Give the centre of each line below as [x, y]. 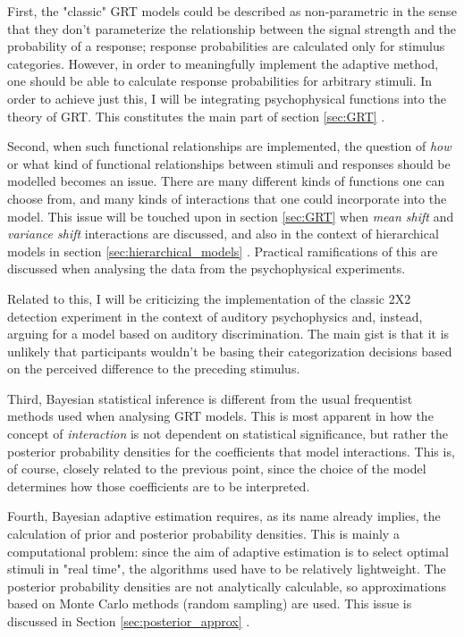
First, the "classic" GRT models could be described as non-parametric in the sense [232, 11]
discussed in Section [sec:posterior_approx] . [129, 621]
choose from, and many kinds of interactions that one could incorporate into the [227, 198]
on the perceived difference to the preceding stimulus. [154, 369]
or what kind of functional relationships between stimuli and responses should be [229, 163]
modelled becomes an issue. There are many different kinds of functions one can [226, 181]
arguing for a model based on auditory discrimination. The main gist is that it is [228, 334]
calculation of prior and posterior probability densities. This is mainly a [203, 534]
